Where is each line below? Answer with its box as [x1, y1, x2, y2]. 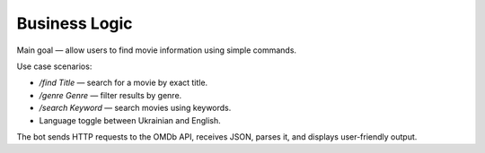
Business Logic [16, 13, 134, 33]
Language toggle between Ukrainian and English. [39, 115, 221, 125]
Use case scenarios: [16, 61, 93, 72]
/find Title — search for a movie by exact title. [39, 77, 208, 89]
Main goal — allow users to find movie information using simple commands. [16, 45, 296, 55]
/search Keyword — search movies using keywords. [39, 103, 232, 114]
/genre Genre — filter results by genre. [39, 89, 182, 100]
